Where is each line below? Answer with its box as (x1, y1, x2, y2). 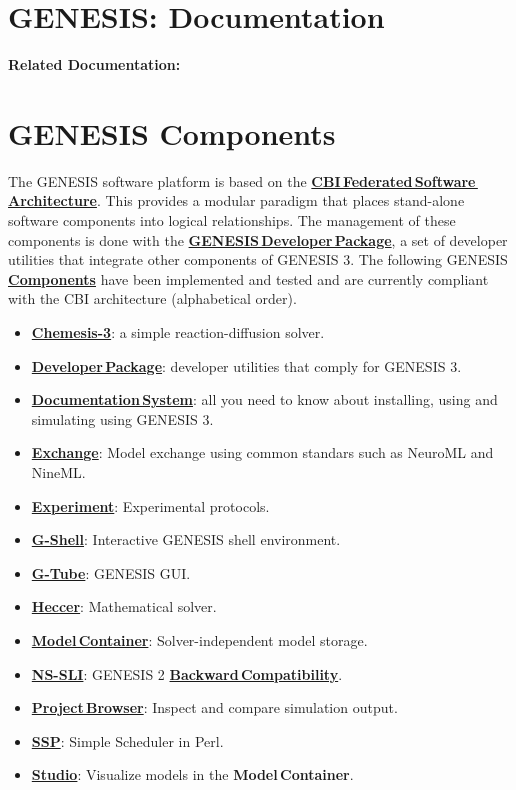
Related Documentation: (8, 54, 181, 75)
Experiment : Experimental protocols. (31, 495, 270, 516)
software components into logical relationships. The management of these (8, 210, 456, 231)
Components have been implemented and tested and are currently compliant (8, 268, 489, 289)
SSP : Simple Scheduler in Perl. (31, 730, 224, 751)
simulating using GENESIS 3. (31, 408, 214, 429)
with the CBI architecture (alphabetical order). (8, 288, 297, 309)
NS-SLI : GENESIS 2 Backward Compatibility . (31, 663, 343, 684)
